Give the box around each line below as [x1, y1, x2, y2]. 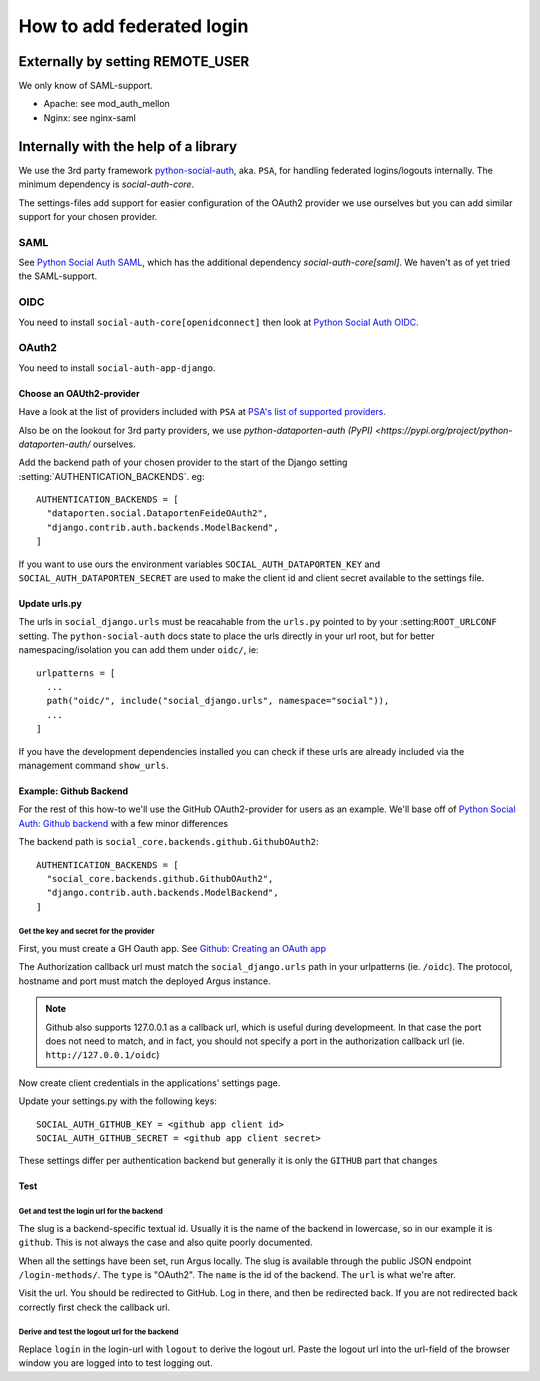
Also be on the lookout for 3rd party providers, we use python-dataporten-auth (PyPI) [18, 424, 374, 436]
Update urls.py [18, 598, 82, 610]
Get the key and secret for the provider [18, 926, 155, 937]
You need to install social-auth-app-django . [18, 361, 216, 374]
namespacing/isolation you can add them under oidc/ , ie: [18, 644, 259, 656]
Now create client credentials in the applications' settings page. [18, 1076, 281, 1089]
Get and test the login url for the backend [18, 1206, 164, 1217]
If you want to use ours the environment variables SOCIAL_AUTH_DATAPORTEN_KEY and [18, 558, 380, 570]
